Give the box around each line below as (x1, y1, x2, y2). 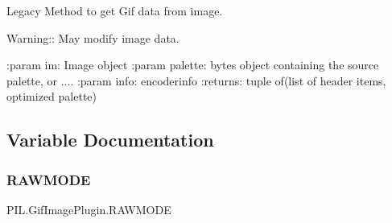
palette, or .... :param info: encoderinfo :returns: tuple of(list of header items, (6, 72, 386, 89)
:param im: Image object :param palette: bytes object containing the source (6, 56, 379, 73)
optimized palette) (6, 88, 97, 105)
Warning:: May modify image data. (6, 29, 179, 46)
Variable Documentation (6, 127, 214, 152)
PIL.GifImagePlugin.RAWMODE (6, 200, 171, 217)
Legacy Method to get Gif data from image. (6, 2, 223, 19)
